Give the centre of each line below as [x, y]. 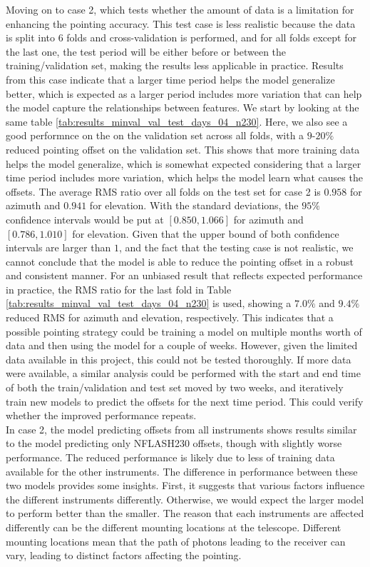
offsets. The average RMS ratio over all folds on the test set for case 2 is [163, 191]
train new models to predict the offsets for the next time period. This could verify [185, 401]
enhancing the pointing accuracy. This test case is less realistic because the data [181, 23]
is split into [30, 37]
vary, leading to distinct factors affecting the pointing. [124, 555]
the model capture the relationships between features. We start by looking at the [183, 107]
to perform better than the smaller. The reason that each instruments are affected [185, 513]
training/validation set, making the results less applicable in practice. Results [175, 65]
